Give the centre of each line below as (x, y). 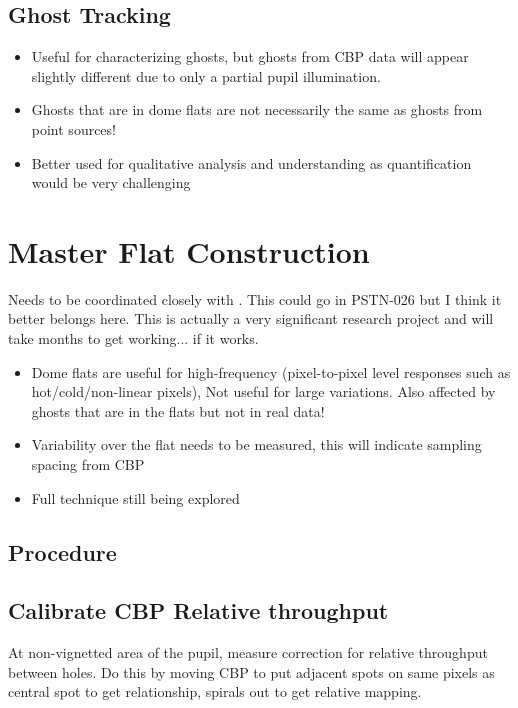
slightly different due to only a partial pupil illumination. (206, 75)
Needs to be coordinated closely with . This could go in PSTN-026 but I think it (255, 298)
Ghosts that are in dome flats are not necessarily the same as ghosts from (257, 109)
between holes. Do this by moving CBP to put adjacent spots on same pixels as (251, 671)
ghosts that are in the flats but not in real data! (178, 410)
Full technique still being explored (135, 497)
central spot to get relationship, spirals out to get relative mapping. (215, 691)
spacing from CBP (88, 464)
